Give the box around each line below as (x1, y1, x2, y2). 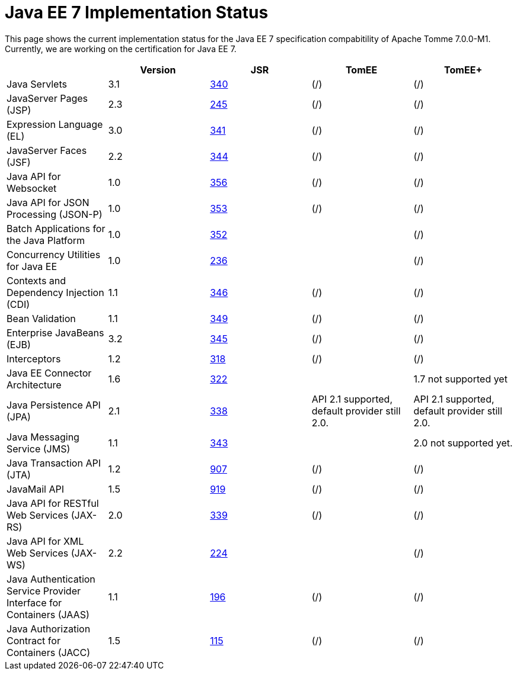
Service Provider (7, 584, 81, 597)
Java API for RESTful (7, 497, 99, 509)
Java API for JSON (7, 196, 90, 208)
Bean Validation (7, 312, 76, 324)
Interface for (7, 596, 62, 609)
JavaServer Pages (7, 92, 88, 104)
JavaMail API (7, 483, 65, 495)
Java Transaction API (7, 457, 101, 469)
